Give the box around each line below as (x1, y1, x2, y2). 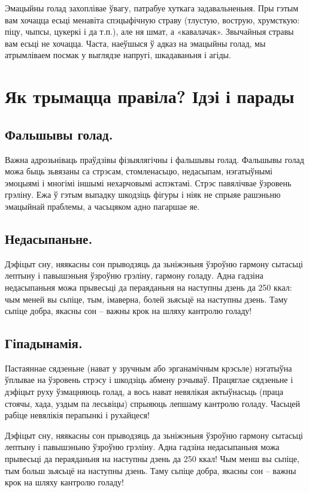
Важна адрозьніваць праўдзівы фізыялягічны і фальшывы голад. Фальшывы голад (5, 153, 304, 165)
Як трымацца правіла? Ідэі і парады (5, 84, 295, 108)
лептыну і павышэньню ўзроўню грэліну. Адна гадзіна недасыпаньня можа (5, 440, 280, 453)
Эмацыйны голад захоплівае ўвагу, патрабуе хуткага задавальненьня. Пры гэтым (5, 2, 299, 14)
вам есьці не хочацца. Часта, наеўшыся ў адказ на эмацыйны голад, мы (5, 37, 266, 49)
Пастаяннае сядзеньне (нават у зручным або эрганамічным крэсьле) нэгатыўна (5, 361, 292, 374)
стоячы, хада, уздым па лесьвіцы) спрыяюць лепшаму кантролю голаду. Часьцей (5, 397, 301, 409)
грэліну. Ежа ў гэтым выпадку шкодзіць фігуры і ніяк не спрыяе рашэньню (5, 188, 281, 201)
